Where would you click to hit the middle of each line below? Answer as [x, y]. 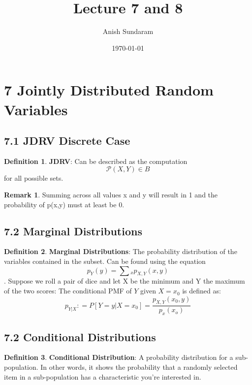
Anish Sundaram [128, 31]
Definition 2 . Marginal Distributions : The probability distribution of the [121, 251]
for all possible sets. [34, 178]
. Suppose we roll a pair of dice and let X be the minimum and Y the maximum [125, 281]
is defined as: [202, 291]
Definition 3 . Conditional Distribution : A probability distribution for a [119, 357]
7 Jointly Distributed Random [109, 90]
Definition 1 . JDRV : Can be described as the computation [96, 161]
